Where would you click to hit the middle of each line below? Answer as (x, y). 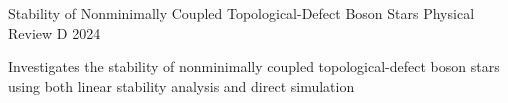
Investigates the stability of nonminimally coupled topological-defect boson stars (254, 66)
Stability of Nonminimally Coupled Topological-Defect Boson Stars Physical (241, 13)
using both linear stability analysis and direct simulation (181, 85)
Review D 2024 (54, 32)
